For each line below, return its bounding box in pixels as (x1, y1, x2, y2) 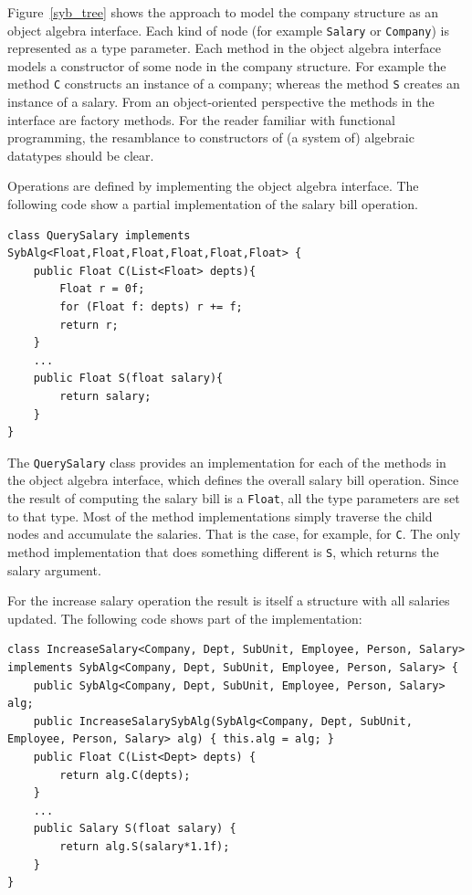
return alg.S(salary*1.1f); (59, 839, 230, 853)
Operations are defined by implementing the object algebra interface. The (7, 176, 419, 195)
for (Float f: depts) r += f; (59, 300, 243, 314)
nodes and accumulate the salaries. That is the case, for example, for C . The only (7, 524, 461, 543)
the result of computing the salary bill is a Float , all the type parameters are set (7, 489, 460, 508)
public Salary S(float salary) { (33, 822, 236, 836)
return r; (59, 318, 119, 332)
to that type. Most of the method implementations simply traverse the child (7, 506, 433, 525)
